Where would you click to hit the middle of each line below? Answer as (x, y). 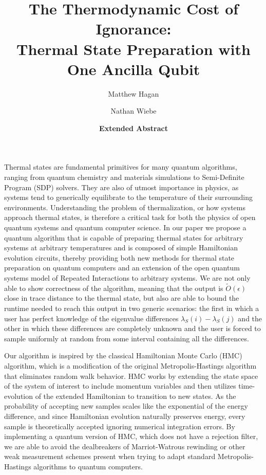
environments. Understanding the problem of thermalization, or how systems (125, 207)
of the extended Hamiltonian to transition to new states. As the (136, 396)
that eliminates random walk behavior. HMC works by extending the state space (131, 376)
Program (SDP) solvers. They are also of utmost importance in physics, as (121, 187)
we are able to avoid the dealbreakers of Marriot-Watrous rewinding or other (125, 446)
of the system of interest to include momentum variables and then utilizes (120, 386)
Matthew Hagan (134, 93)
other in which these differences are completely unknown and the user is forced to (132, 328)
